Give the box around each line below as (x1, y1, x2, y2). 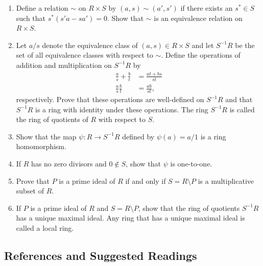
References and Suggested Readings (4, 248, 197, 263)
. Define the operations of (161, 50, 241, 60)
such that (16, 12, 46, 23)
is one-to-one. (170, 158, 212, 169)
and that (225, 94, 253, 105)
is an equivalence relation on (154, 12, 243, 23)
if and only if (125, 175, 166, 186)
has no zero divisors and (31, 158, 107, 169)
